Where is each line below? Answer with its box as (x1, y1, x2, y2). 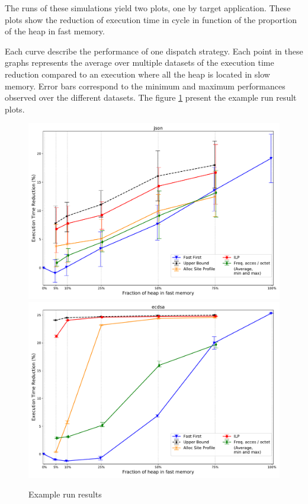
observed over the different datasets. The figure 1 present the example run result (5, 91, 297, 104)
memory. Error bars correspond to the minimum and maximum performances (5, 79, 285, 92)
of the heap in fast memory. (5, 25, 105, 37)
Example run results (28, 488, 102, 500)
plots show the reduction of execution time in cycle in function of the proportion (5, 13, 297, 25)
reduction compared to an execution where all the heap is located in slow (5, 68, 270, 80)
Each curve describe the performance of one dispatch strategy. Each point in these (5, 44, 303, 57)
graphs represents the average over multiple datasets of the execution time (5, 56, 274, 69)
